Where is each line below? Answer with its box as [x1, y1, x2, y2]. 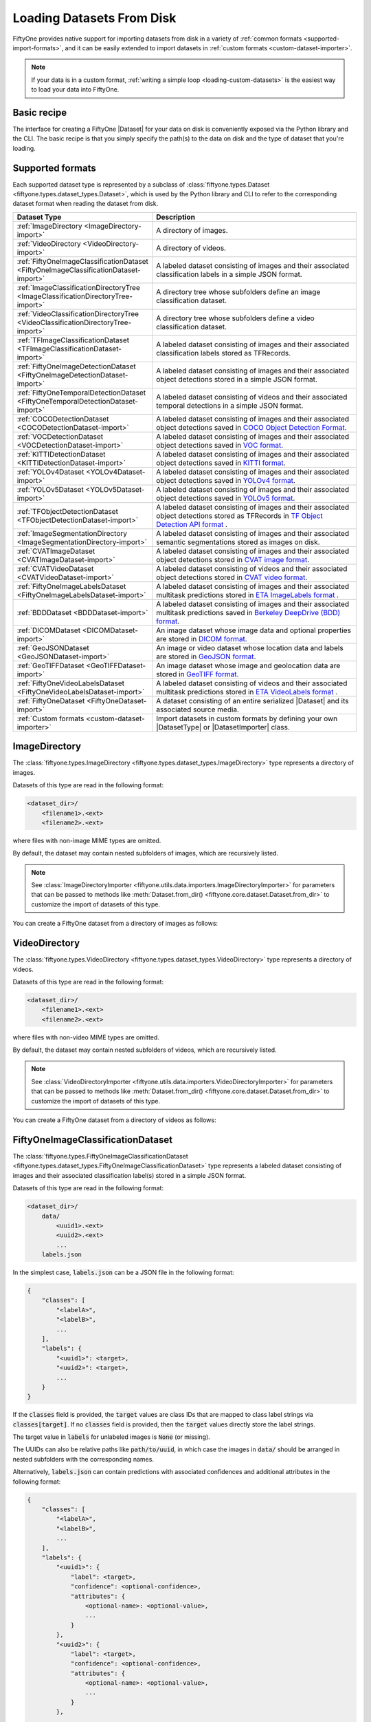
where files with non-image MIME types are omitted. [12, 836, 161, 844]
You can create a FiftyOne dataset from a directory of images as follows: [12, 920, 218, 928]
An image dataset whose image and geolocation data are [155, 661, 341, 670]
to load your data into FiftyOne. [31, 85, 120, 94]
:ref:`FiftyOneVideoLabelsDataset [16, 678, 125, 688]
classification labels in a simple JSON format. [155, 269, 302, 279]
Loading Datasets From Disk [12, 10, 177, 25]
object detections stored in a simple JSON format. [155, 374, 317, 384]
